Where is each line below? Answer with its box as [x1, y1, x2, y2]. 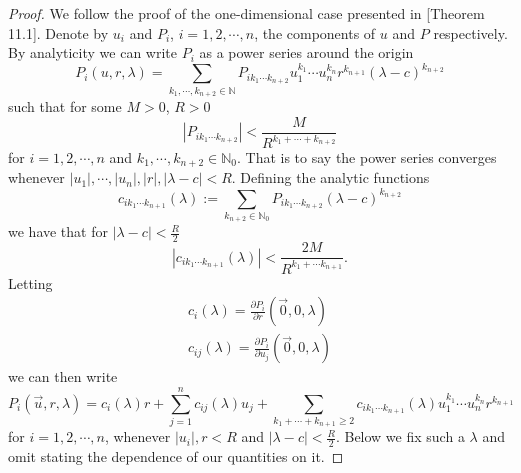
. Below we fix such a [335, 426, 465, 447]
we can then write [8, 366, 118, 387]
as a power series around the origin [199, 42, 414, 63]
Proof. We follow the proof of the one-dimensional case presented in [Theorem [8, 3, 485, 23]
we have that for [8, 221, 108, 242]
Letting [8, 272, 53, 293]
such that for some [8, 96, 122, 117]
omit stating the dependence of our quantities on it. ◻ [8, 446, 344, 467]
